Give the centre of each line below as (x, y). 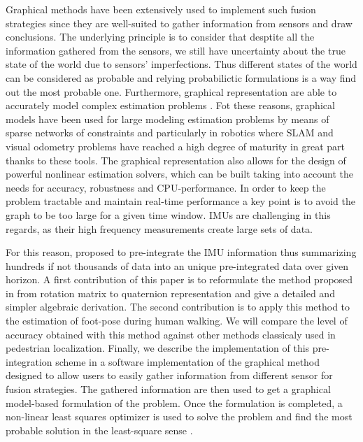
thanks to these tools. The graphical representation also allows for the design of (176, 160)
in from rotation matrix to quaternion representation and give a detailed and (170, 293)
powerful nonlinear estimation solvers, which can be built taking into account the (179, 174)
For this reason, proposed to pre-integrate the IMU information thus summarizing (181, 252)
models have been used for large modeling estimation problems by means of (168, 119)
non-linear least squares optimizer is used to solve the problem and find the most (179, 416)
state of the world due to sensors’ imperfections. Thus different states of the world (181, 64)
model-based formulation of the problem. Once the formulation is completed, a (174, 402)
